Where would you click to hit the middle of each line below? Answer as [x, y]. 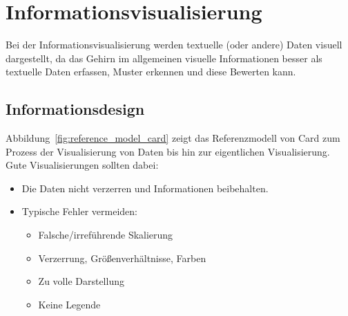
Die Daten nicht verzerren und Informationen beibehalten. [145, 188]
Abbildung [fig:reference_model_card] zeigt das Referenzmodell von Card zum [173, 138]
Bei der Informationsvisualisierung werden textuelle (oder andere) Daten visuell [174, 45]
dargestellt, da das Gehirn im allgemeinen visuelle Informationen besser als [164, 58]
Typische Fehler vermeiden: [79, 211]
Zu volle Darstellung [81, 281]
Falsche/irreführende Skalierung [106, 235]
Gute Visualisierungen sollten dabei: [82, 165]
